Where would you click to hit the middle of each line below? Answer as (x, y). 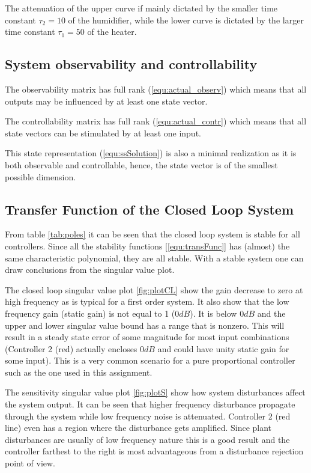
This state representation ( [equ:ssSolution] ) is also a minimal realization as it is (151, 153)
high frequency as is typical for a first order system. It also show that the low (147, 301)
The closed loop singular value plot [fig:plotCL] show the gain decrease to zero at (154, 289)
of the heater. (112, 32)
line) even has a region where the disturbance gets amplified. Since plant (138, 428)
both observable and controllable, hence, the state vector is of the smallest (141, 164)
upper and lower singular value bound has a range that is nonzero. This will (145, 325)
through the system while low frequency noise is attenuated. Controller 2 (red (148, 416)
